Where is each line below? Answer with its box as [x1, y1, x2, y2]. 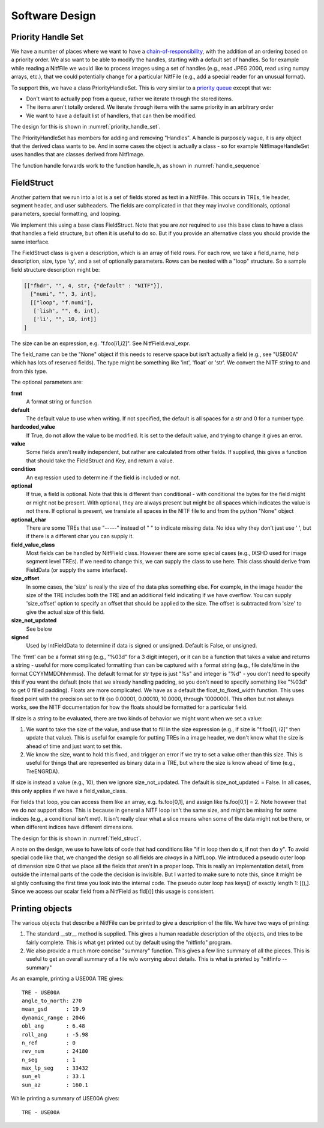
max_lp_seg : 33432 [22, 1065, 89, 1071]
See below [26, 625, 52, 633]
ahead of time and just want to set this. [26, 743, 122, 750]
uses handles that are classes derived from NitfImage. [11, 151, 145, 158]
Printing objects [11, 903, 72, 913]
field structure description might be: [11, 266, 100, 273]
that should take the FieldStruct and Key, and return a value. [26, 457, 175, 464]
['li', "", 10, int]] [33, 316, 97, 323]
